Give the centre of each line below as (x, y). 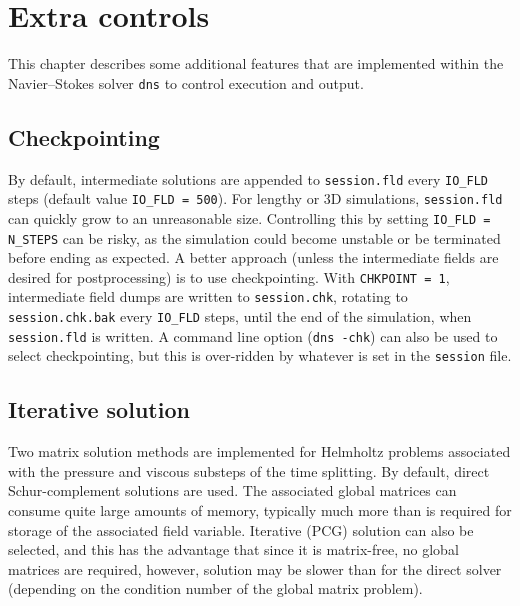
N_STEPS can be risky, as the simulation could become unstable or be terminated (254, 237)
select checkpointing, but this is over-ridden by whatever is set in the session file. (260, 355)
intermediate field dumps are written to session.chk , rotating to (208, 296)
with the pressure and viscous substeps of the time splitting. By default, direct (249, 470)
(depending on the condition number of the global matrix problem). (215, 588)
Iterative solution (99, 409)
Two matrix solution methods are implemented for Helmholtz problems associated (259, 451)
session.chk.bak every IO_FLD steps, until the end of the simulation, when (240, 316)
